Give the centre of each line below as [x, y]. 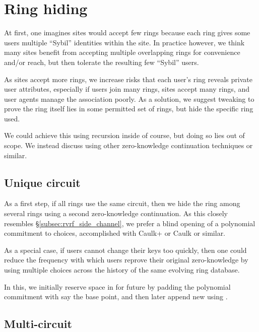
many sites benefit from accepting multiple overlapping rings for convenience [122, 52]
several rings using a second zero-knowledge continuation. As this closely [116, 213]
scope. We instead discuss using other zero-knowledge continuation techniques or [128, 145]
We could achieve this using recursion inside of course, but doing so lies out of [124, 135]
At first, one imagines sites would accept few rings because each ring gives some [127, 32]
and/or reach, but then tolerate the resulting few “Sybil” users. [102, 62]
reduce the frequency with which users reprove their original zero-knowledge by [126, 260]
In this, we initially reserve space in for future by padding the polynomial [117, 286]
